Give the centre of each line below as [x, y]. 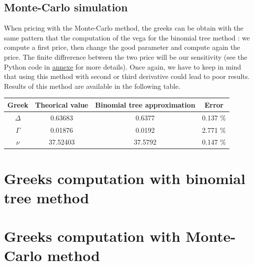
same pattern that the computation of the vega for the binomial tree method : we [127, 37]
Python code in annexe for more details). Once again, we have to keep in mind [123, 66]
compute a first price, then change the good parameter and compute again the [122, 47]
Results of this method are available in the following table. [92, 86]
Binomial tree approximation [145, 104]
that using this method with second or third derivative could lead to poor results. [127, 76]
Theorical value [62, 104]
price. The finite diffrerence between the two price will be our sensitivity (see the [126, 57]
